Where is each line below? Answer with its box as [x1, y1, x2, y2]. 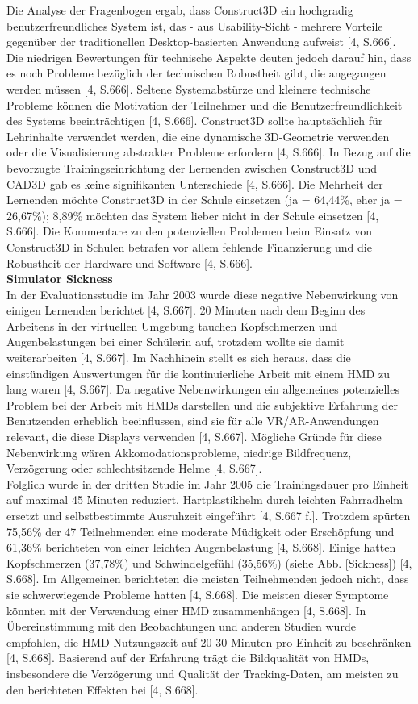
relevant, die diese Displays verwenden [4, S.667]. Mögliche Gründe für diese [6, 428, 382, 445]
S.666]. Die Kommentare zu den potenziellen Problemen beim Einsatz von [6, 223, 373, 240]
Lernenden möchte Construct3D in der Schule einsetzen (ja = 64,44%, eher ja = [6, 191, 403, 208]
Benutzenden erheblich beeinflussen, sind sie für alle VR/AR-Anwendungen [6, 412, 379, 429]
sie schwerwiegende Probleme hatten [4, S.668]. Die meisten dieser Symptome [6, 585, 389, 602]
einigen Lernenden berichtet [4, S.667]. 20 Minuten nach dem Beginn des [6, 302, 366, 319]
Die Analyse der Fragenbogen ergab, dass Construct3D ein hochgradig [6, 2, 353, 18]
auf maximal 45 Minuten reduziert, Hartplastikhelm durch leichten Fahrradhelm [6, 491, 403, 508]
